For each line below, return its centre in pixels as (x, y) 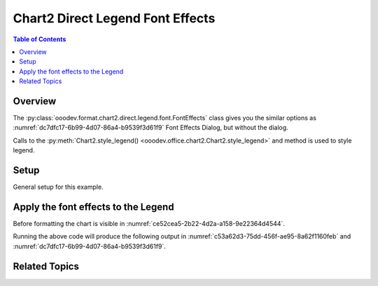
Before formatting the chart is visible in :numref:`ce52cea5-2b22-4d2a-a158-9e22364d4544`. (149, 223)
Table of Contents (40, 39)
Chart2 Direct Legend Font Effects (114, 18)
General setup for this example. (58, 187)
